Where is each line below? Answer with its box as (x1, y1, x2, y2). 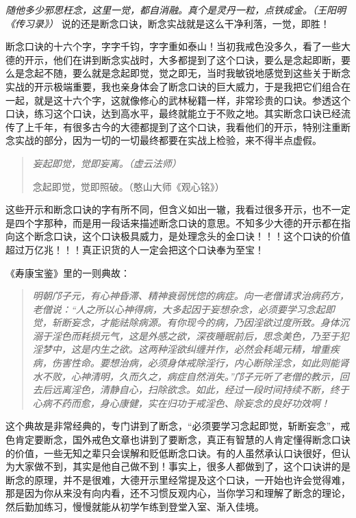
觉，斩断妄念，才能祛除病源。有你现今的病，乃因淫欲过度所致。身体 (32, 315, 340, 330)
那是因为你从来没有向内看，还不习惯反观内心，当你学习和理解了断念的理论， (5, 486, 351, 500)
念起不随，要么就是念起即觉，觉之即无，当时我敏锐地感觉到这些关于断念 (24, 66, 351, 80)
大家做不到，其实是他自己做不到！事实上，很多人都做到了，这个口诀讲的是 (14, 459, 351, 473)
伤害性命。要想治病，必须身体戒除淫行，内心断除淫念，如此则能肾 (51, 356, 349, 370)
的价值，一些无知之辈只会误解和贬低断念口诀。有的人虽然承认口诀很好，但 (5, 445, 341, 460)
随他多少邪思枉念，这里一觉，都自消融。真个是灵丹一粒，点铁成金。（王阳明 (5, 3, 346, 16)
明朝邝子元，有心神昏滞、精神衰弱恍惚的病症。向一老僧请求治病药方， (32, 288, 349, 303)
